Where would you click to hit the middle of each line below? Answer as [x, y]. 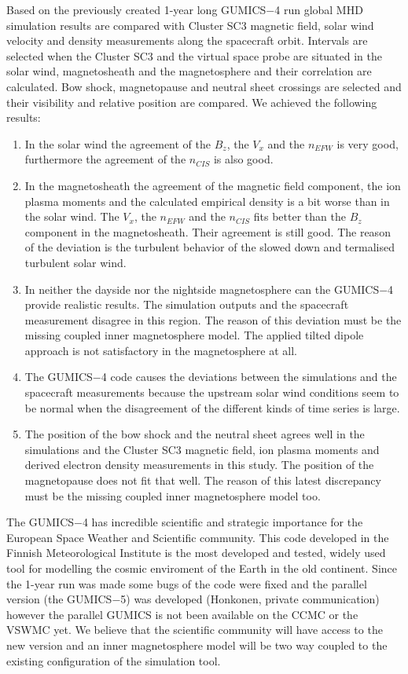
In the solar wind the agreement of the [118, 143]
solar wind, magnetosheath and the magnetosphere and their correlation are [189, 71]
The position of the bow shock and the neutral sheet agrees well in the [195, 434]
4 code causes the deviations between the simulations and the [249, 377]
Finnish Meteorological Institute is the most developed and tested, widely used [196, 553]
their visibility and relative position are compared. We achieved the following [192, 102]
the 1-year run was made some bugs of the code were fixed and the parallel [187, 583]
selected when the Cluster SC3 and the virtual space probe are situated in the [195, 55]
